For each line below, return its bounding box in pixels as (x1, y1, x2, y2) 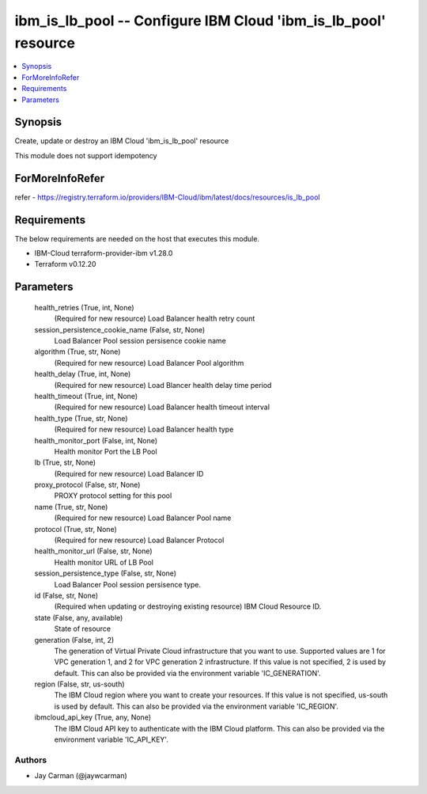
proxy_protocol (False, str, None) (34, 480, 141, 490)
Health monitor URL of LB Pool (54, 557, 154, 567)
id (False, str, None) (34, 591, 99, 600)
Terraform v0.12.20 (34, 260, 96, 269)
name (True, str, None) (34, 502, 108, 511)
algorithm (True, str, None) (34, 347, 121, 356)
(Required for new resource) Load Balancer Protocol (54, 535, 225, 545)
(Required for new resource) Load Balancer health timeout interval (54, 402, 270, 412)
